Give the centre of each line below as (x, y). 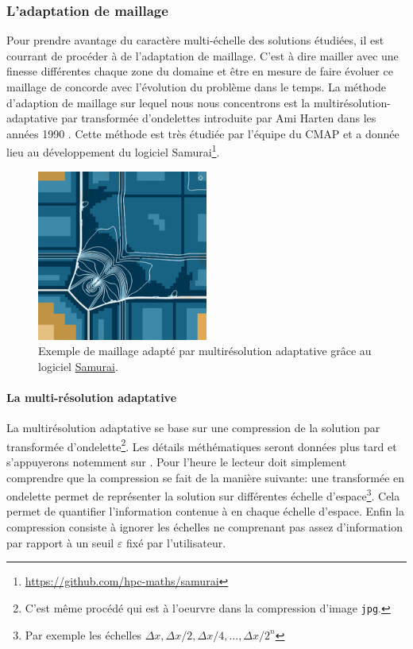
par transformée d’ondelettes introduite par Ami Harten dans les (219, 118)
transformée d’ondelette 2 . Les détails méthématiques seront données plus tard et (202, 445)
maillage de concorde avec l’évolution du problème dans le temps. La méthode (196, 87)
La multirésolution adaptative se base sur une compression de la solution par (193, 428)
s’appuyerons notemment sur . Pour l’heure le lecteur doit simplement (177, 462)
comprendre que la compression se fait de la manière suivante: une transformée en (206, 477)
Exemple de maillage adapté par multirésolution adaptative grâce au (205, 351)
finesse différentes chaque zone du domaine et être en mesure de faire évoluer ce (200, 71)
